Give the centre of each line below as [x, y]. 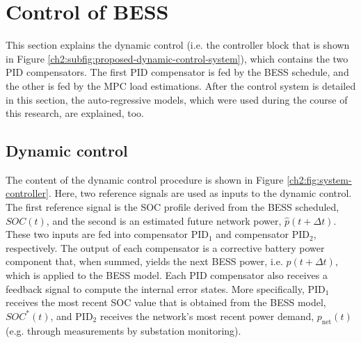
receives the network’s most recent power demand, [207, 316]
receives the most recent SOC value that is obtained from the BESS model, [166, 302]
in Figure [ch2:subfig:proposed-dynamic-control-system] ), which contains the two [177, 58]
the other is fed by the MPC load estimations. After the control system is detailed [181, 85]
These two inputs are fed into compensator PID [107, 234]
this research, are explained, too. [75, 113]
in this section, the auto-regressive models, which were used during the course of [177, 99]
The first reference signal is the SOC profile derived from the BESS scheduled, [173, 207]
